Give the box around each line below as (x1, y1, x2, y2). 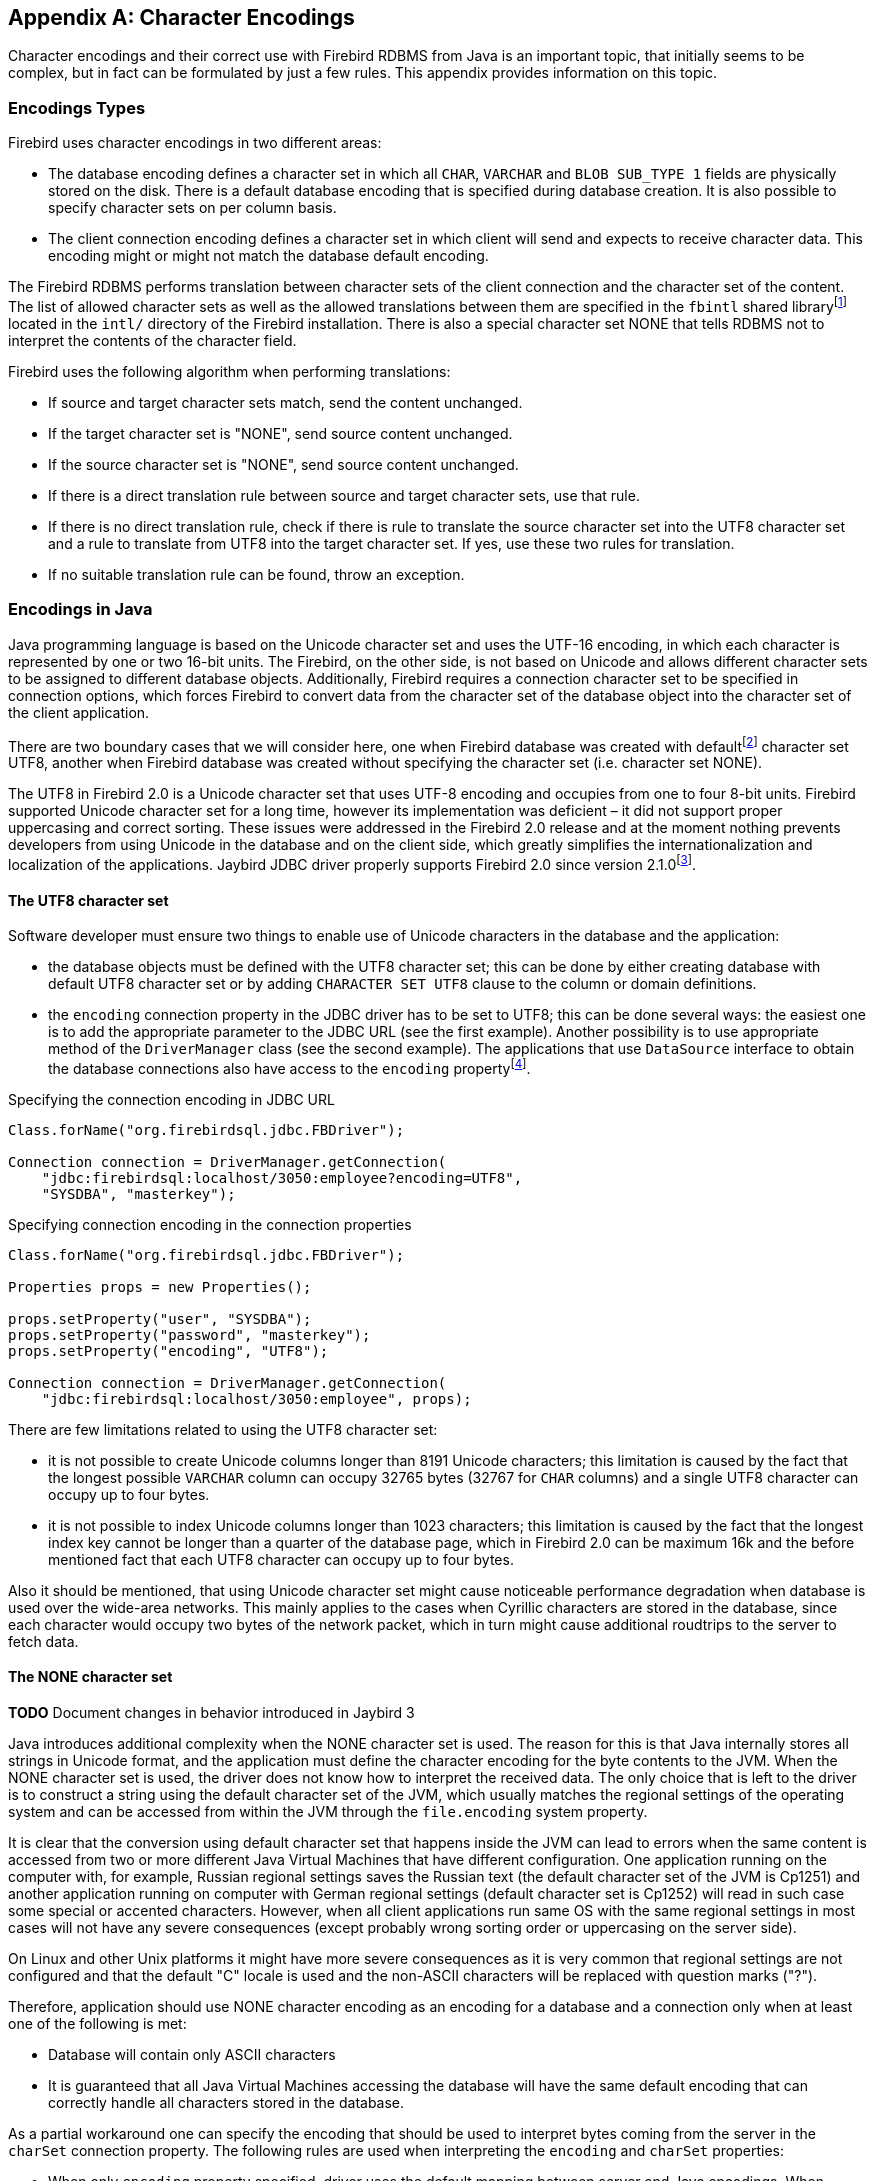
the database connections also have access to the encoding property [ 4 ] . (48, 1057, 531, 1077)
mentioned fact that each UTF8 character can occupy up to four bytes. (48, 1550, 514, 1568)
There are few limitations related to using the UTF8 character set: (8, 1420, 438, 1438)
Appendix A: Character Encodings (8, 5, 355, 30)
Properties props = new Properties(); (8, 1278, 312, 1295)
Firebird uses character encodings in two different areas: (8, 134, 382, 152)
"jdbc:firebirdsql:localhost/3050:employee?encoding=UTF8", (41, 1169, 523, 1186)
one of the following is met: (8, 2014, 187, 2032)
